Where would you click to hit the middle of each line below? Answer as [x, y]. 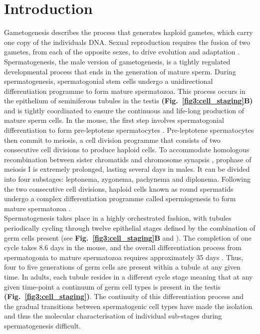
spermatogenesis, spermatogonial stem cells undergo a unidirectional [109, 81]
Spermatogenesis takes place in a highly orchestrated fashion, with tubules [118, 218]
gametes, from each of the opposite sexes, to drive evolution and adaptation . [122, 52]
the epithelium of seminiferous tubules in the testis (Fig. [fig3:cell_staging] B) [129, 101]
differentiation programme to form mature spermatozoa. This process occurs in [125, 91]
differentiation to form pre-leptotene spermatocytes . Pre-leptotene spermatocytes [129, 130]
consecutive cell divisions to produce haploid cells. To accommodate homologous [127, 150]
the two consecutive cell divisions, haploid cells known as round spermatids [119, 188]
